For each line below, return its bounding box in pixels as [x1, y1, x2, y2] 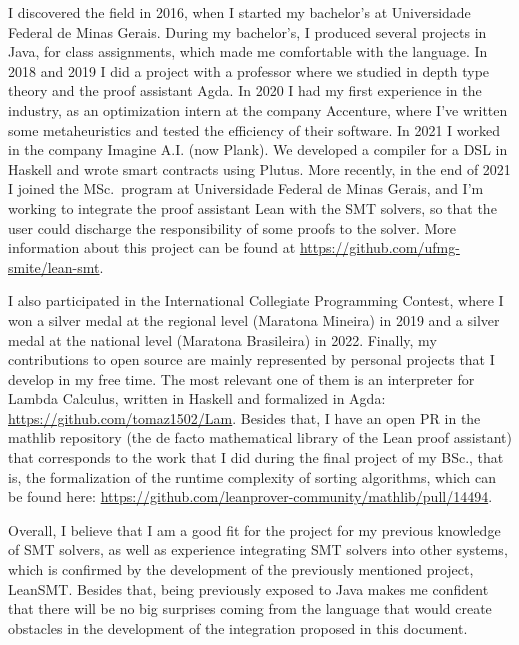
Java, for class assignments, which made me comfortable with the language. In [8, 41, 488, 62]
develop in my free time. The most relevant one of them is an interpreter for [8, 368, 475, 389]
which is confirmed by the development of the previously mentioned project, [8, 559, 474, 580]
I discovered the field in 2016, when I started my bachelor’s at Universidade [8, 2, 471, 22]
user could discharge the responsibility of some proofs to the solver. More [8, 217, 456, 238]
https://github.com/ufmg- [299, 237, 460, 258]
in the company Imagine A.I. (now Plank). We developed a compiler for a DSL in [8, 139, 508, 160]
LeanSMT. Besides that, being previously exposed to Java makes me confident [8, 578, 489, 599]
